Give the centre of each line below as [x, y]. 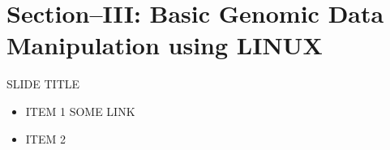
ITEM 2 [45, 138]
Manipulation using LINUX [165, 45]
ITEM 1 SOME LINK [80, 111]
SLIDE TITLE [43, 84]
